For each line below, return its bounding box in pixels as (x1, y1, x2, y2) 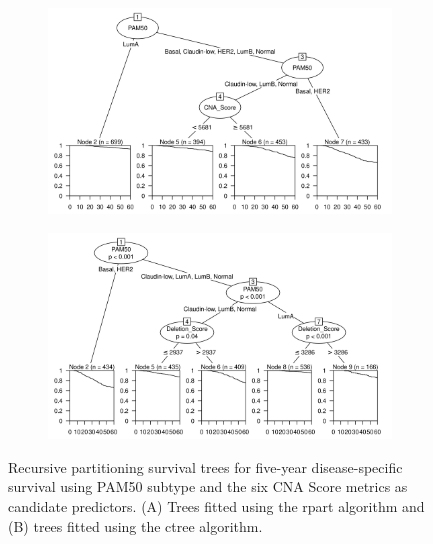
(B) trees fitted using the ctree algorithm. (8, 515, 263, 536)
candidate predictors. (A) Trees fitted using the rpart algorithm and (8, 495, 425, 516)
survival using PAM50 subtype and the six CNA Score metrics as (8, 476, 408, 497)
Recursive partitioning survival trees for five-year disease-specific (8, 456, 403, 477)
